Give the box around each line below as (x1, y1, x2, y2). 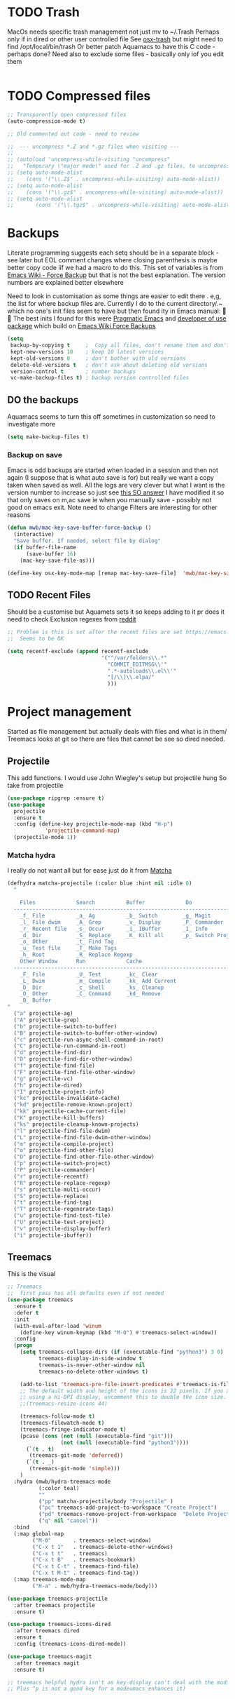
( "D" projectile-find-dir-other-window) (13, 1056, 133, 1063)
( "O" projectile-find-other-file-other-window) (13, 1153, 155, 1161)
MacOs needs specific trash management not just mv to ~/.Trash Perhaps (7, 27, 220, 36)
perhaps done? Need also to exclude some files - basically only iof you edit (7, 50, 225, 58)
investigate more (7, 420, 56, 429)
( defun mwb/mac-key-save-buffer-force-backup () (7, 524, 152, 532)
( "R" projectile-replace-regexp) (13, 1179, 111, 1186)
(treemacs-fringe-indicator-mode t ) (20, 1425, 127, 1433)
